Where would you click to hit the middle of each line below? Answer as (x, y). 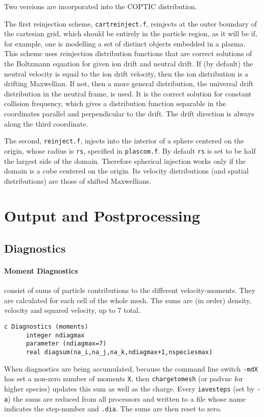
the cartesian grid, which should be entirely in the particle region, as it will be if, (131, 33)
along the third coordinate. (46, 123)
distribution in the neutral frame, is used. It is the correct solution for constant (128, 93)
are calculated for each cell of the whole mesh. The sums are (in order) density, (128, 300)
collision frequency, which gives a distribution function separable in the (115, 103)
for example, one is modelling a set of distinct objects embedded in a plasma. (125, 43)
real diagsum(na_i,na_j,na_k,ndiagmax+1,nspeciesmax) (119, 352)
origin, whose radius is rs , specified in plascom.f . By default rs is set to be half (130, 150)
